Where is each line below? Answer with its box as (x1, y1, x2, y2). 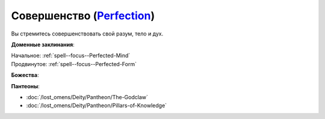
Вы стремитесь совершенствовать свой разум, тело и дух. (11, 30, 164, 37)
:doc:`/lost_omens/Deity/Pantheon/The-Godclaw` (26, 93, 149, 100)
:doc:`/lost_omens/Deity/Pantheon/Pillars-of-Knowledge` (26, 102, 167, 109)
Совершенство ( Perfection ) (11, 9, 155, 22)
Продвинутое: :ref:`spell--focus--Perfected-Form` (11, 60, 137, 67)
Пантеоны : (11, 82, 40, 90)
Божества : (11, 72, 39, 79)
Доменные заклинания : (11, 41, 75, 48)
